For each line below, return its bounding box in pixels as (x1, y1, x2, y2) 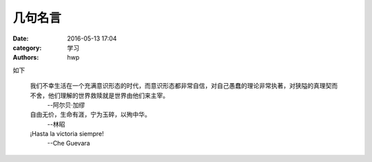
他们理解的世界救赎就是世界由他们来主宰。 (48, 91, 169, 100)
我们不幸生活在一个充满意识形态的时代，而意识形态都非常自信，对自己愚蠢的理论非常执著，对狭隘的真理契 (30, 82, 332, 90)
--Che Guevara (47, 139, 90, 148)
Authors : (12, 54, 39, 62)
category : (12, 43, 42, 51)
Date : (12, 34, 29, 43)
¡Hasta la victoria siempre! (30, 130, 105, 138)
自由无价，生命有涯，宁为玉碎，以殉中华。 (30, 111, 151, 119)
